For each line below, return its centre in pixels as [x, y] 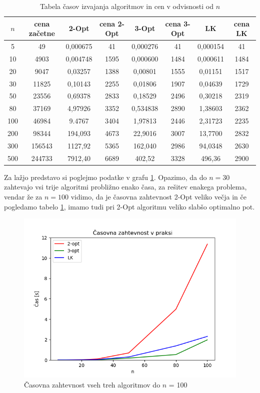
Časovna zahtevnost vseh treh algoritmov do [92, 384]
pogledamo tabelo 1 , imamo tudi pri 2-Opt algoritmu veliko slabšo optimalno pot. [129, 206]
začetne [42, 33]
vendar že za [23, 196]
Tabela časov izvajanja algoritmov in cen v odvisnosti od [127, 6]
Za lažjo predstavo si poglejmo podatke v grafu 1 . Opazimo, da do [105, 177]
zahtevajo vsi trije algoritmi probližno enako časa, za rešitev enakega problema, [125, 187]
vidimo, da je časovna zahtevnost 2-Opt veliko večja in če [158, 196]
